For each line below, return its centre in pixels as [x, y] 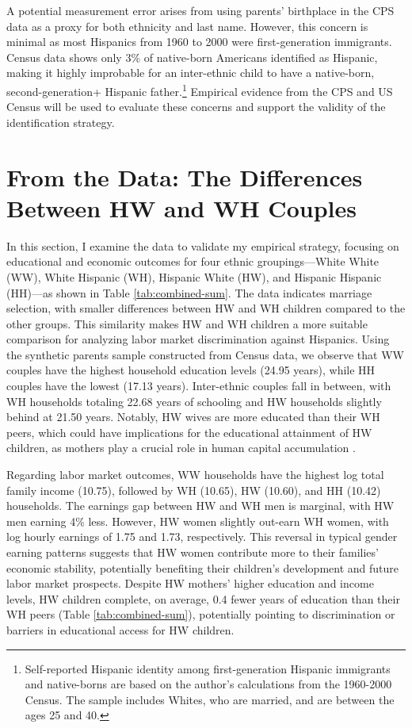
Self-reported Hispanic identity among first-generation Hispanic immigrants [208, 668]
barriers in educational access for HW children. [120, 629]
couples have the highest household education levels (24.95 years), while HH [191, 370]
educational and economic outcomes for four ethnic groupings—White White [193, 261]
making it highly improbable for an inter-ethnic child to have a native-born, [191, 73]
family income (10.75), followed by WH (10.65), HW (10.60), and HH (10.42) [194, 490]
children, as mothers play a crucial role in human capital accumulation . [181, 448]
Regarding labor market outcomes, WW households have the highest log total [195, 475]
